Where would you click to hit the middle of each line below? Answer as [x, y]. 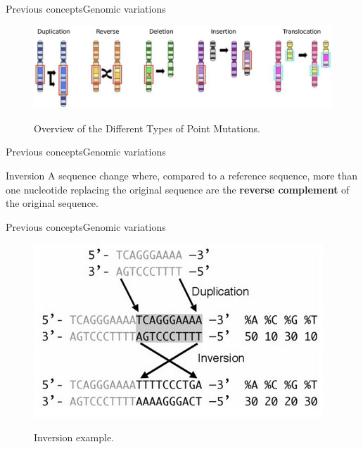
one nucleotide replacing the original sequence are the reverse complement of [178, 189]
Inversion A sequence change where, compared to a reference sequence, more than [182, 175]
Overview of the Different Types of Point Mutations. [147, 128]
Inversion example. [74, 437]
